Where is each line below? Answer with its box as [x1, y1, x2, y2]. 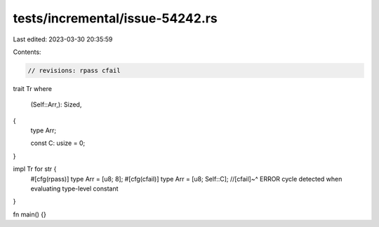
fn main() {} [13, 210, 47, 219]
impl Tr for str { [13, 165, 57, 173]
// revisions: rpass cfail [27, 67, 121, 74]
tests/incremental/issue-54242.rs [13, 11, 218, 26]
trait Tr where [13, 84, 53, 92]
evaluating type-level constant [30, 184, 119, 193]
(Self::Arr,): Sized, [30, 100, 82, 109]
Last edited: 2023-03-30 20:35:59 [13, 35, 113, 43]
